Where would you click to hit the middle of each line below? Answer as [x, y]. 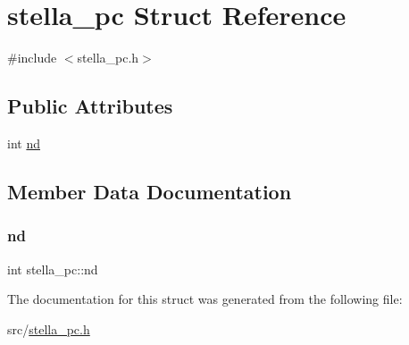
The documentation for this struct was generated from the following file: [205, 299]
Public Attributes [90, 106]
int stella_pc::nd [53, 269]
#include [32, 58]
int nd [24, 143]
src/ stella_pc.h [49, 328]
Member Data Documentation [150, 191]
